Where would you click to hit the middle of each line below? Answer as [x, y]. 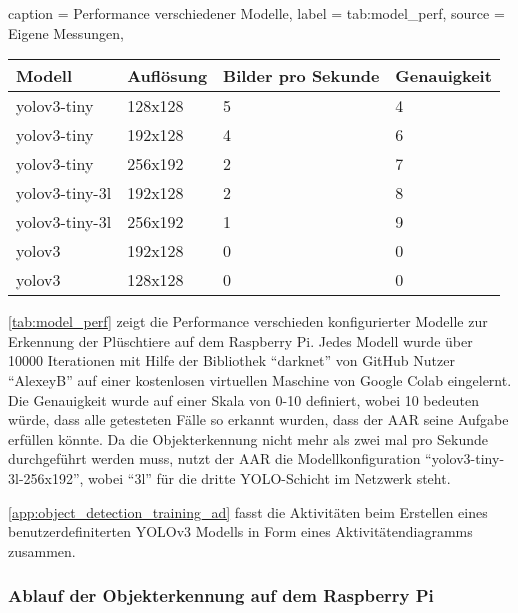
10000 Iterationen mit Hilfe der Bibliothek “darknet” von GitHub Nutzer [231, 360]
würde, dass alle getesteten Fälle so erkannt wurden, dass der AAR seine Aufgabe [258, 419]
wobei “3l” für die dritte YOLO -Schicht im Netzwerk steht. [269, 477]
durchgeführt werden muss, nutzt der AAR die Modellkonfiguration [214, 458]
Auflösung [167, 76]
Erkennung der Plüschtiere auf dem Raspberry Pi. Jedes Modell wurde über [240, 340]
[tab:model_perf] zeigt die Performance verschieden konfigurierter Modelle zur [248, 321]
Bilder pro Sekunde [301, 76]
